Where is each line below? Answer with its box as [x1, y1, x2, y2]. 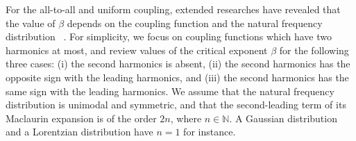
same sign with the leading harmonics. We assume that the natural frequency [6, 83, 334, 98]
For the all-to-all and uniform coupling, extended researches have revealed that [6, 2, 341, 16]
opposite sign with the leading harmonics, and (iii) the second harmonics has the [6, 69, 349, 84]
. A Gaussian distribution [229, 110, 337, 125]
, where [170, 110, 202, 125]
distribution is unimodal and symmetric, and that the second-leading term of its [6, 97, 346, 112]
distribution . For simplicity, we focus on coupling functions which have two [6, 29, 332, 44]
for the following [279, 42, 349, 57]
